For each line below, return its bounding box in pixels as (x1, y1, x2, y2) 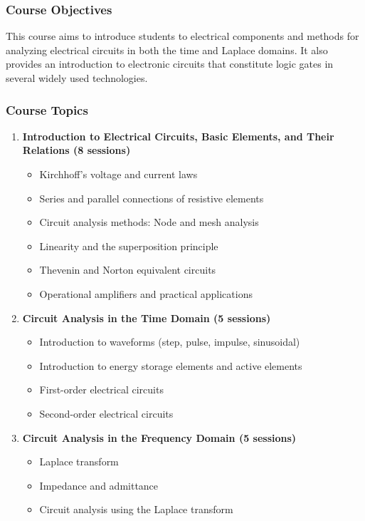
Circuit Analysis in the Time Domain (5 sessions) (22, 310, 271, 325)
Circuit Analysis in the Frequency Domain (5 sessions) (22, 430, 297, 445)
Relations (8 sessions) (22, 143, 131, 158)
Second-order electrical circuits (39, 406, 174, 421)
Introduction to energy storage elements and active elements (39, 358, 302, 373)
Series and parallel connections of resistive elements (39, 190, 264, 205)
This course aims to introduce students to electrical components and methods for (6, 29, 359, 43)
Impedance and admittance (39, 478, 159, 492)
